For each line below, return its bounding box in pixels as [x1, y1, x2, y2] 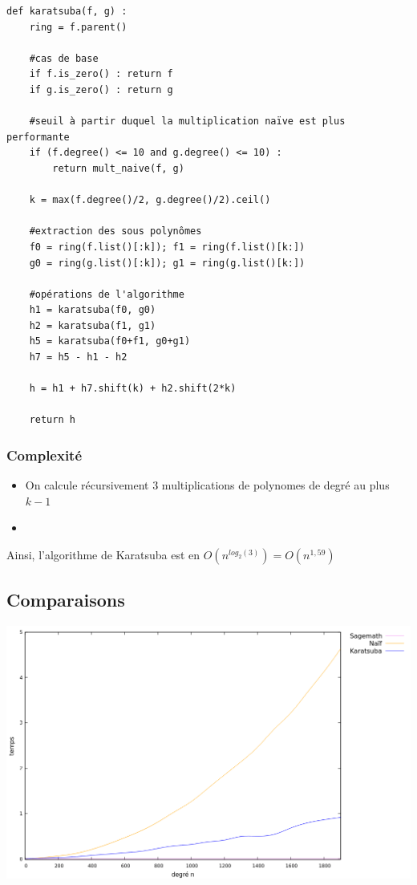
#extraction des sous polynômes [29, 225, 202, 237]
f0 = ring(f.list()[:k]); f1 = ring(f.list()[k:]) [29, 241, 306, 253]
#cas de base [29, 52, 99, 64]
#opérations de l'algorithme [29, 288, 184, 300]
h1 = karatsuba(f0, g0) [29, 304, 156, 316]
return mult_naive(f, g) [52, 162, 184, 174]
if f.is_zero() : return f [29, 68, 173, 80]
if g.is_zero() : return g [29, 83, 173, 95]
